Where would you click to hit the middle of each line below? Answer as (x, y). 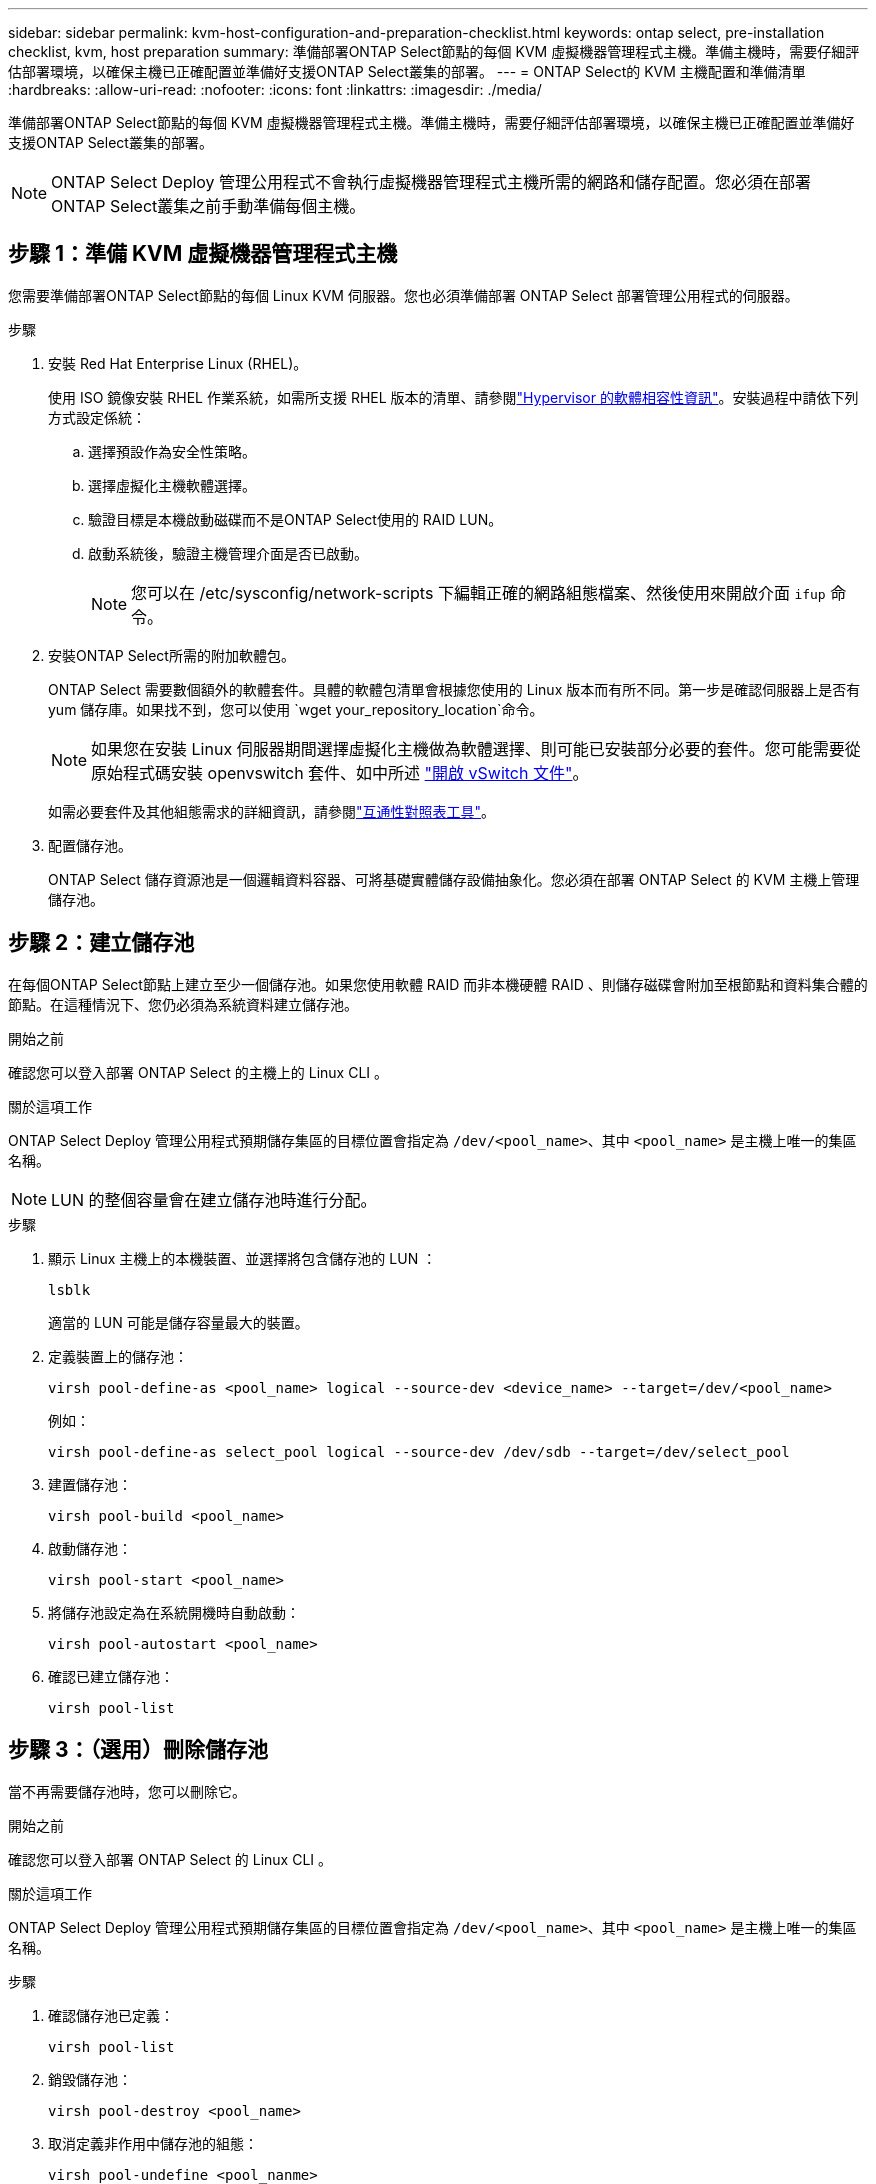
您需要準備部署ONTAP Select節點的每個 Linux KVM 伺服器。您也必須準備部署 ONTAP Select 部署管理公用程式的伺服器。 (403, 295)
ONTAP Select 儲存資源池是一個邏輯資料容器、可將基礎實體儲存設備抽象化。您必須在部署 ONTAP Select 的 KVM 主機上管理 (454, 879)
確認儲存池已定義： (111, 2015)
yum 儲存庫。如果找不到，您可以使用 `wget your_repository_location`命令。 (296, 709)
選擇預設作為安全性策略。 (172, 451)
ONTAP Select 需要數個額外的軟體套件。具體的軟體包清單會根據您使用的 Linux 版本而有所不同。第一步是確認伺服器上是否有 (454, 689)
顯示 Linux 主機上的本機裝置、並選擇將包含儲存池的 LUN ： (242, 1258)
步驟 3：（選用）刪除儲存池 (138, 1750)
